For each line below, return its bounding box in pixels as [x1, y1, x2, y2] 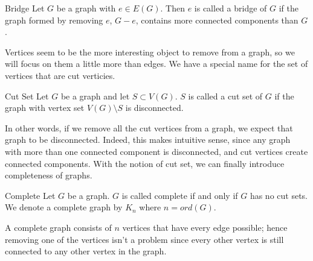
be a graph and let [60, 89, 130, 102]
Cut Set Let [5, 89, 49, 102]
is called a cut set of [188, 89, 263, 102]
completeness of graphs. [5, 169, 92, 181]
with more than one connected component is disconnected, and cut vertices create [5, 145, 308, 157]
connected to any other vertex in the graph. [5, 245, 167, 257]
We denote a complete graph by [5, 201, 123, 213]
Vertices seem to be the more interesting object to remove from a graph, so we [5, 45, 295, 58]
